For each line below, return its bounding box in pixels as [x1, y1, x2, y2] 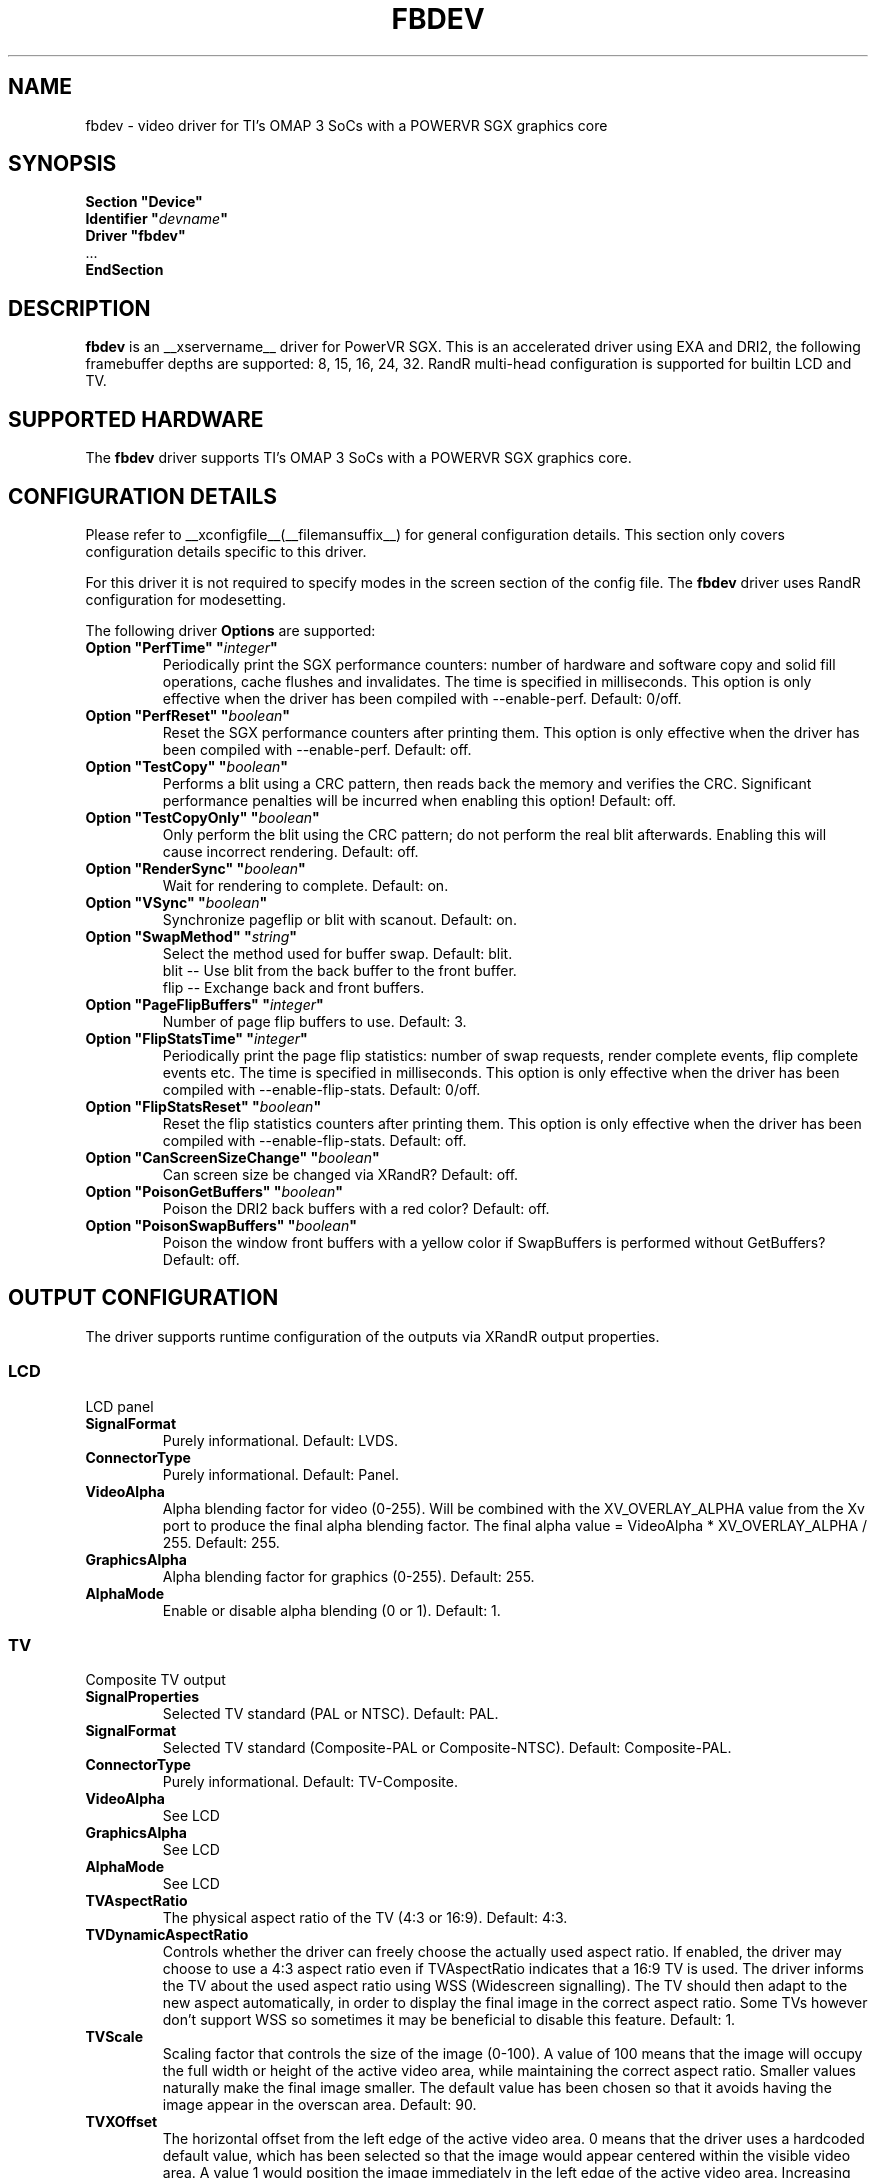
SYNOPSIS [8, 151, 117, 177]
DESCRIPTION [8, 295, 151, 321]
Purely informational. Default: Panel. [162, 1465, 399, 1483]
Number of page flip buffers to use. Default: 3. [162, 1012, 467, 1030]
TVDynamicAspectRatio [85, 1926, 249, 1944]
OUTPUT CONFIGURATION [8, 1285, 279, 1311]
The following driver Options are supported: [85, 621, 376, 639]
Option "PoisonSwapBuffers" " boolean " [85, 1216, 357, 1234]
